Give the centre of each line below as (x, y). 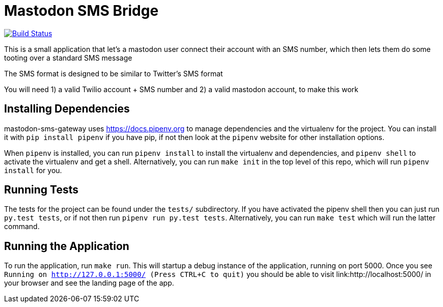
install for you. (33, 170)
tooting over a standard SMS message (68, 58)
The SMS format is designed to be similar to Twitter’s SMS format (114, 73)
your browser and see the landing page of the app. (89, 283)
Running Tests (41, 190)
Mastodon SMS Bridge (81, 11)
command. (22, 227)
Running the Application (67, 246)
